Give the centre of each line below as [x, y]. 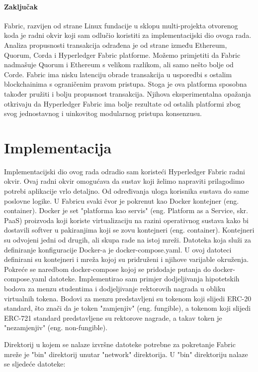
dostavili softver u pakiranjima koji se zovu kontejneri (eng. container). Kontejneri [129, 230]
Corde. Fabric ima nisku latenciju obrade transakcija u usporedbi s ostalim [118, 74]
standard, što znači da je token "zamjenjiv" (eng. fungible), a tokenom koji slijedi [128, 308]
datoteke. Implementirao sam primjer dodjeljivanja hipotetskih [144, 279]
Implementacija [58, 147]
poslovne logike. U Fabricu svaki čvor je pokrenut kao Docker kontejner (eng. [122, 200]
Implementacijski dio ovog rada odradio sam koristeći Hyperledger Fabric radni [125, 171]
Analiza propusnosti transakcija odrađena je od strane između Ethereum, [116, 45]
